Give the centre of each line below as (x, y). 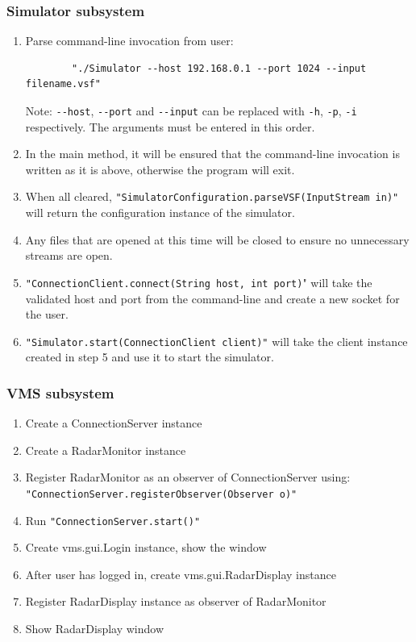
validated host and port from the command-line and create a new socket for (212, 298)
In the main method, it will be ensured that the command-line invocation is (212, 154)
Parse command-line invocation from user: (129, 41)
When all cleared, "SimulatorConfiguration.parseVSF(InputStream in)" (212, 196)
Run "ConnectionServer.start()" (113, 520)
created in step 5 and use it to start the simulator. (150, 357)
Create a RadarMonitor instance (106, 450)
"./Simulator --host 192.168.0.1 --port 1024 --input (219, 68)
